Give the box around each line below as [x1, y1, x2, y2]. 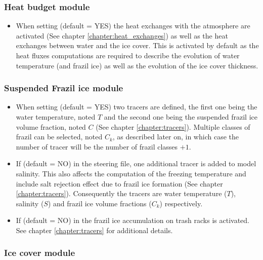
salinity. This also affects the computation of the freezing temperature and [16, 168, 246, 178]
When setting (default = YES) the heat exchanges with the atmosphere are [16, 20, 250, 31]
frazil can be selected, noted [16, 131, 103, 142]
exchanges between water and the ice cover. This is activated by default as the [16, 40, 259, 51]
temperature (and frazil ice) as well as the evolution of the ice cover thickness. [16, 60, 258, 70]
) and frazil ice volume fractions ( [48, 198, 152, 208]
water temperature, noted [16, 112, 96, 122]
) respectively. [159, 198, 203, 208]
